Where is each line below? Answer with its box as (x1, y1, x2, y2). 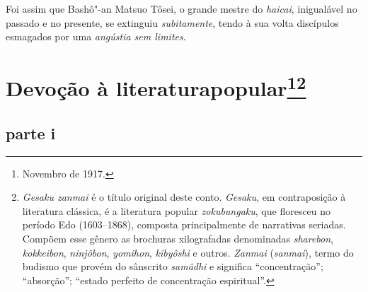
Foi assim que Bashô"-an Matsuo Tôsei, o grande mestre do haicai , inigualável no (6, 1, 357, 16)
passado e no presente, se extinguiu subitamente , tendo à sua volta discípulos (6, 15, 339, 30)
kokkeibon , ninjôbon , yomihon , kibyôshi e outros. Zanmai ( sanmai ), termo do (22, 245, 354, 259)
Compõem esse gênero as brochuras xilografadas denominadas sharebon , (22, 231, 333, 246)
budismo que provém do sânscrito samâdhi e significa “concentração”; (22, 259, 323, 274)
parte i (6, 122, 56, 144)
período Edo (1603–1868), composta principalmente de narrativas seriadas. (22, 217, 346, 232)
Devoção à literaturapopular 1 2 (6, 70, 306, 103)
